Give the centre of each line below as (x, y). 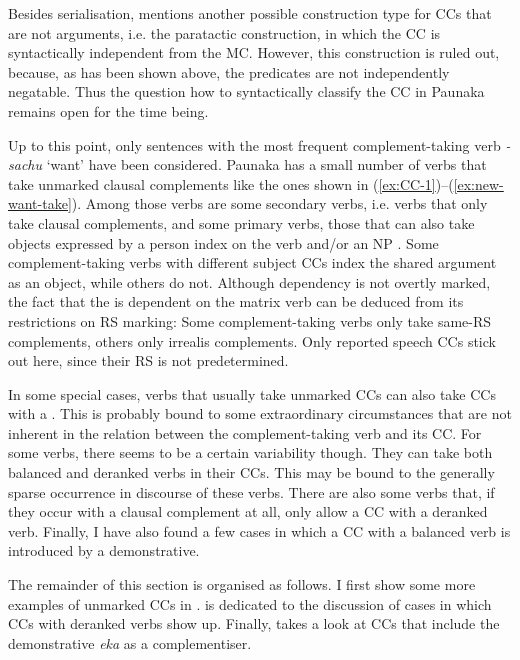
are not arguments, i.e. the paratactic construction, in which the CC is (224, 32)
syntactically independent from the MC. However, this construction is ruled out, (254, 52)
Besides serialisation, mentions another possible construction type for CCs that (250, 13)
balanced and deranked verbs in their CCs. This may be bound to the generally (251, 472)
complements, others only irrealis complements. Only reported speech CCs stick (252, 340)
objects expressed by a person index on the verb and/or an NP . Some (223, 242)
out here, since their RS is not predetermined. (148, 360)
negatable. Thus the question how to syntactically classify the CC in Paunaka (246, 91)
